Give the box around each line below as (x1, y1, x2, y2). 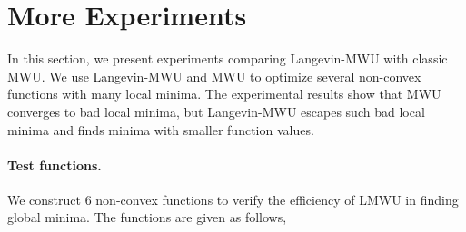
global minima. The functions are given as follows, (7, 208, 287, 227)
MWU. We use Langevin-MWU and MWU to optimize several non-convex (7, 66, 421, 85)
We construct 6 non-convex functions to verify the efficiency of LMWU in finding (7, 189, 459, 208)
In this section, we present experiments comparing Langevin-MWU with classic (7, 49, 448, 68)
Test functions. (7, 155, 102, 174)
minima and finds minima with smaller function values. (7, 120, 314, 139)
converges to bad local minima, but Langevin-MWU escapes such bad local (7, 101, 425, 121)
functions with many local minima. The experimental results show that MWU (7, 84, 441, 103)
